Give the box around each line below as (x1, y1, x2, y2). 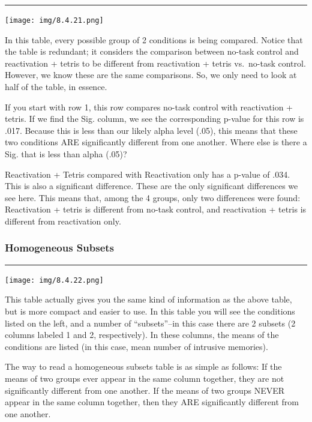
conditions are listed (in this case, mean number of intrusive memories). (5, 340, 268, 352)
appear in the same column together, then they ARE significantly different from (5, 396, 299, 408)
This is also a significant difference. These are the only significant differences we (5, 179, 298, 192)
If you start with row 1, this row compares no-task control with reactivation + (5, 100, 293, 113)
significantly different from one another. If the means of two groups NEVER (5, 384, 285, 396)
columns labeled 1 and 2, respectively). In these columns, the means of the (5, 328, 279, 341)
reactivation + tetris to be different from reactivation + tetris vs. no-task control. (5, 56, 306, 69)
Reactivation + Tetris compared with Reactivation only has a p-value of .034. (5, 167, 290, 180)
